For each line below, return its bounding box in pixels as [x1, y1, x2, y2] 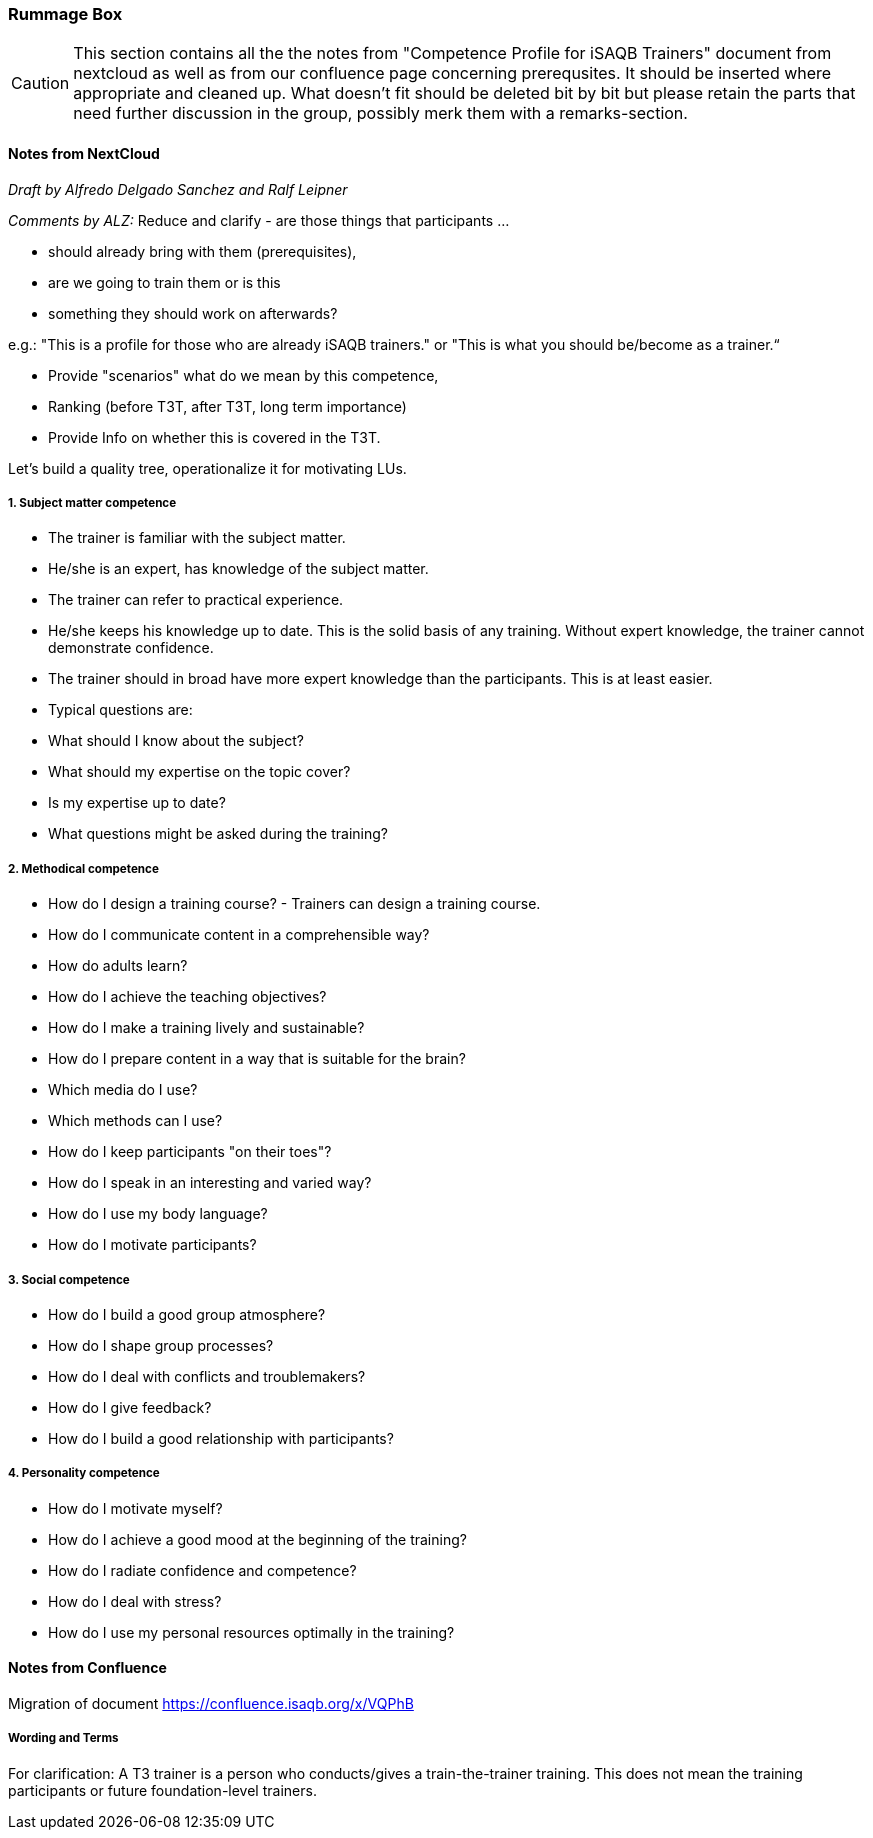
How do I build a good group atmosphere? [48, 1305, 326, 1323]
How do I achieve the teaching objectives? [48, 988, 327, 1006]
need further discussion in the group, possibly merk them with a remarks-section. [73, 103, 688, 124]
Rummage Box [8, 4, 123, 24]
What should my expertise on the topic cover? [48, 763, 351, 781]
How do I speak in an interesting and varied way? [48, 1174, 372, 1192]
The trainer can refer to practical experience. [48, 591, 344, 609]
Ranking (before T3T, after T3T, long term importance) [48, 397, 407, 415]
